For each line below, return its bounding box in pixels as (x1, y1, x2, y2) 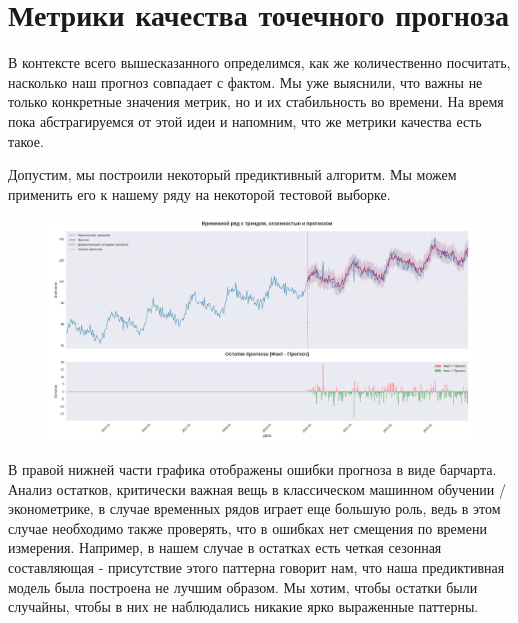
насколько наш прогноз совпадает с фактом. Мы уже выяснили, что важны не (8, 71, 483, 92)
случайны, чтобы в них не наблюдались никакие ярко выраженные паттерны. (8, 596, 479, 617)
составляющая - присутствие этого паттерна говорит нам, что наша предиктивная (8, 557, 505, 578)
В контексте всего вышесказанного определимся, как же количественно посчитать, (8, 52, 511, 73)
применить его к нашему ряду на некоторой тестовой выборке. (8, 183, 391, 204)
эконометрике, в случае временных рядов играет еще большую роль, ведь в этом (8, 498, 501, 519)
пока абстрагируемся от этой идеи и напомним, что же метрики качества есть (8, 110, 482, 131)
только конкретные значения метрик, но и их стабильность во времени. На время (8, 91, 504, 112)
